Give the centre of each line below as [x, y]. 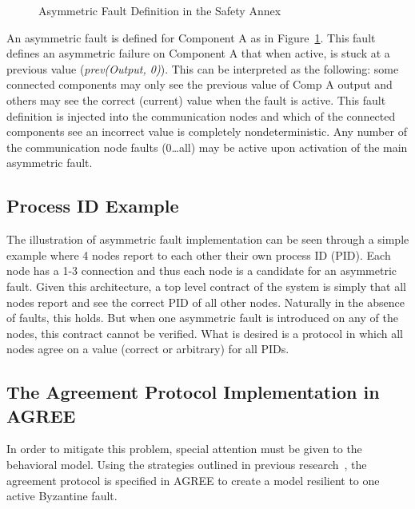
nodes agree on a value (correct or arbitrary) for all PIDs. [148, 349]
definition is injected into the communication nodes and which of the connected [201, 115]
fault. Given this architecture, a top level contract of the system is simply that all [206, 286]
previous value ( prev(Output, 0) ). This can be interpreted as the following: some [203, 68]
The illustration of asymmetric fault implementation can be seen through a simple [208, 239]
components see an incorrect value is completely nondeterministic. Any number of [207, 131]
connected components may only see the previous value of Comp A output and [200, 84]
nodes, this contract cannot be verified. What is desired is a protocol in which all [205, 333]
